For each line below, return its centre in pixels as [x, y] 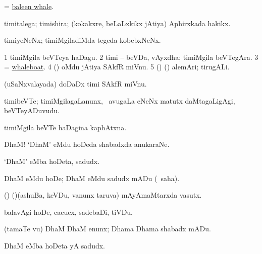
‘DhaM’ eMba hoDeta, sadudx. [52, 161]
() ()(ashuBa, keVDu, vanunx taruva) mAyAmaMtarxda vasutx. [103, 195]
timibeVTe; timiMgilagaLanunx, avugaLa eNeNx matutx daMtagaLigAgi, [120, 100]
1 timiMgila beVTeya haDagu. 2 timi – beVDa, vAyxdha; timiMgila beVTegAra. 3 [131, 57]
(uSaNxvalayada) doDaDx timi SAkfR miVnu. [75, 83]
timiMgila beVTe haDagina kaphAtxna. [65, 127]
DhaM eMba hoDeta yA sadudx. [55, 245]
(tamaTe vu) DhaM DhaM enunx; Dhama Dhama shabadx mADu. [108, 229]
